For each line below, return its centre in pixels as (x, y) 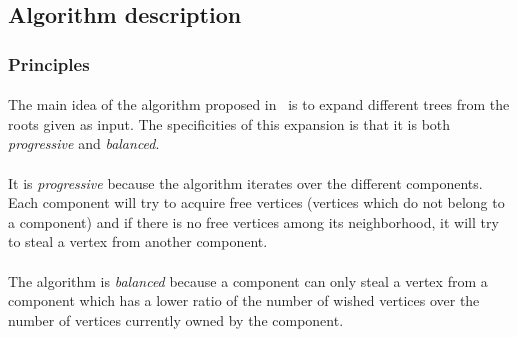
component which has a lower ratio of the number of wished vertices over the (244, 300)
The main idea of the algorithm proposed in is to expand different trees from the (259, 104)
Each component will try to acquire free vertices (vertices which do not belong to (256, 202)
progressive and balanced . (84, 143)
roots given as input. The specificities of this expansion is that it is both (229, 123)
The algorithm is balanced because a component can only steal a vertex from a (248, 280)
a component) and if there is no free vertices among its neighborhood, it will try (253, 221)
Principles (49, 63)
